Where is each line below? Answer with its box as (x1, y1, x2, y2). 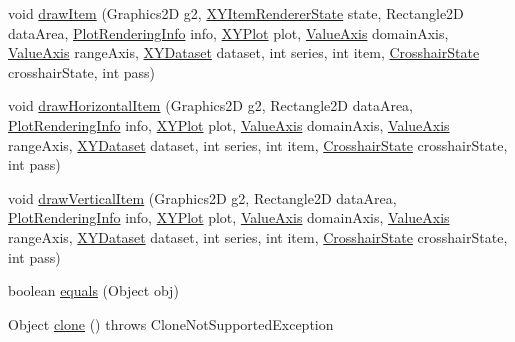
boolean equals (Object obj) (8, 280, 179, 301)
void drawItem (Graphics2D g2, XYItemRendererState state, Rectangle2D (8, 3, 464, 23)
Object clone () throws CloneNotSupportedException (8, 313, 334, 334)
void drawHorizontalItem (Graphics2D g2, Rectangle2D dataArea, (8, 95, 413, 116)
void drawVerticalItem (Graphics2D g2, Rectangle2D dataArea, (8, 187, 397, 208)
